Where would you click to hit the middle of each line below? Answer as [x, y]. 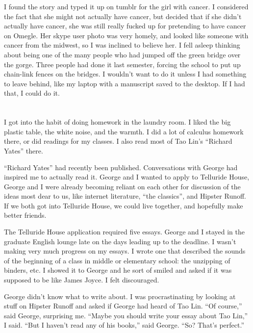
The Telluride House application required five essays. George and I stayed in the [125, 232]
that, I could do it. [32, 93]
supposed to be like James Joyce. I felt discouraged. [82, 280]
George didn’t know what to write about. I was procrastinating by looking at [120, 296]
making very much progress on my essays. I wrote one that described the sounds [125, 251]
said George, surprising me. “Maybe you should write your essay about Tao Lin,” [126, 315]
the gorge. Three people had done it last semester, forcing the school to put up [122, 64]
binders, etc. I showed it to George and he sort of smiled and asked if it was [118, 270]
